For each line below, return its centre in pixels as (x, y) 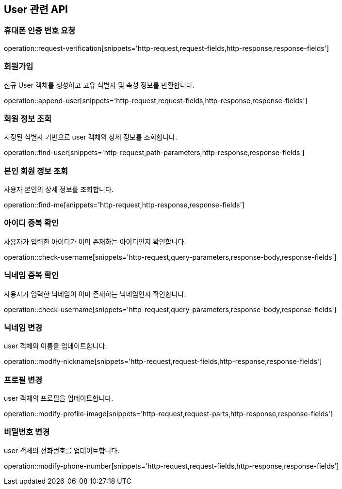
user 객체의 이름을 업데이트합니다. (56, 346)
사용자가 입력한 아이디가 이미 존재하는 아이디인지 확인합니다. (95, 241)
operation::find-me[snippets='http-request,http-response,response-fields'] (124, 205)
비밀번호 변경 (27, 432)
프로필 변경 (23, 380)
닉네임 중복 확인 (32, 276)
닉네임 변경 (23, 327)
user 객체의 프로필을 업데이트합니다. (59, 398)
